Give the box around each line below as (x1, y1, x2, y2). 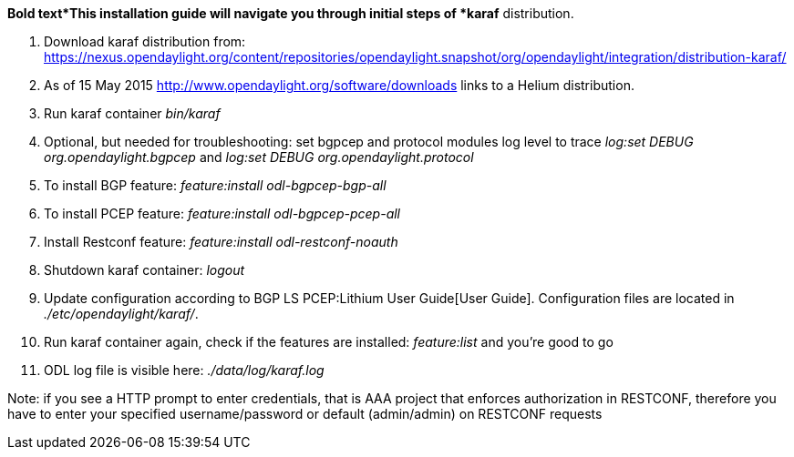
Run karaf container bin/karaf (44, 106, 221, 121)
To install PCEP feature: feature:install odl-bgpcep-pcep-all (44, 206, 401, 221)
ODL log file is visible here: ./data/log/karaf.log (44, 362, 325, 378)
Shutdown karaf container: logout (44, 262, 245, 278)
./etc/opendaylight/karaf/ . (44, 306, 199, 321)
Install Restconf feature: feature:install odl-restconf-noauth (44, 234, 398, 249)
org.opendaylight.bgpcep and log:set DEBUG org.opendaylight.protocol (44, 149, 474, 165)
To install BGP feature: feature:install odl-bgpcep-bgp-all (44, 178, 387, 193)
